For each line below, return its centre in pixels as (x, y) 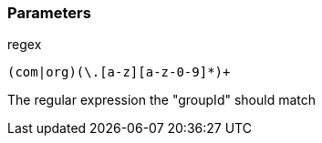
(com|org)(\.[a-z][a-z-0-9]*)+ (119, 72)
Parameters (49, 13)
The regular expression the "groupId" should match (161, 100)
